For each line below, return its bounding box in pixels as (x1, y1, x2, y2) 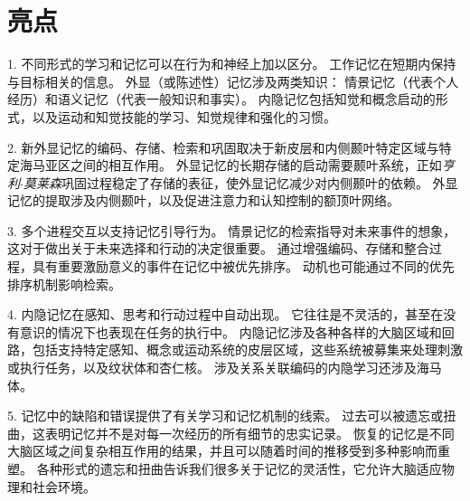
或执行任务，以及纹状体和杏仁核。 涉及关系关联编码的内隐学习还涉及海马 (7, 358, 442, 377)
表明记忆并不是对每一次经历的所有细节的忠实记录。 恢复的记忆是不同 (44, 423, 455, 442)
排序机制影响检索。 (7, 274, 121, 293)
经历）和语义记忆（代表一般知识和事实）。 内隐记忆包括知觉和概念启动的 (7, 90, 436, 109)
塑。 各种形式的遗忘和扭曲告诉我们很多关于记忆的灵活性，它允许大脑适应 (7, 459, 442, 477)
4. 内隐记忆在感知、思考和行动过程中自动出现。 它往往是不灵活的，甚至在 (7, 305, 444, 324)
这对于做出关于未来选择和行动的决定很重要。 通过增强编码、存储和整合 (7, 239, 429, 258)
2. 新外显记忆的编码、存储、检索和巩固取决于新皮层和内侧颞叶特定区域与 (7, 137, 439, 156)
